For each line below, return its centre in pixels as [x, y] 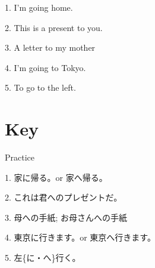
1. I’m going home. [39, 7]
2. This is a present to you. [54, 27]
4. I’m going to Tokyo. [45, 67]
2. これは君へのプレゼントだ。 [64, 197]
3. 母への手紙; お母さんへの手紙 [66, 217]
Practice [20, 157]
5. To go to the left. [40, 87]
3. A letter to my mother [50, 47]
